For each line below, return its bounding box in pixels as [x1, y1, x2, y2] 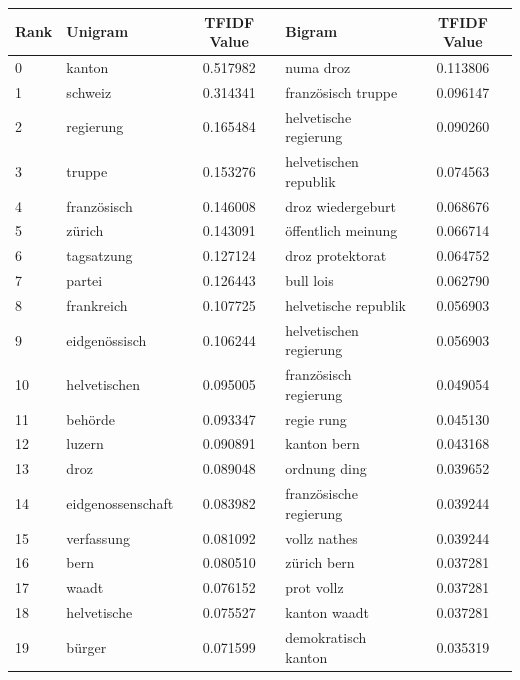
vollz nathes [285, 527, 358, 548]
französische [285, 483, 358, 504]
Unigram [66, 21, 129, 42]
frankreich [66, 294, 128, 315]
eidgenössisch [66, 329, 147, 350]
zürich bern [285, 552, 355, 573]
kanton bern [285, 433, 360, 454]
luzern [66, 433, 104, 454]
